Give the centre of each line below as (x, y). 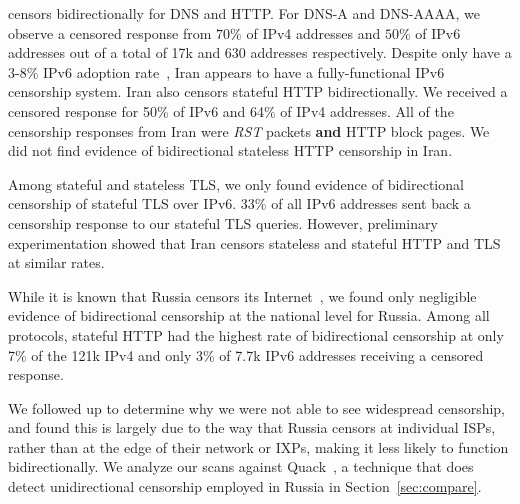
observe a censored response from (110, 32)
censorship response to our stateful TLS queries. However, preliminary (223, 222)
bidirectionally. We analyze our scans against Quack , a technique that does (241, 466)
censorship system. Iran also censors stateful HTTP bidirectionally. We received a (258, 91)
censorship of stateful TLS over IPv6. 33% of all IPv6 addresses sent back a (239, 203)
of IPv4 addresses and (313, 32)
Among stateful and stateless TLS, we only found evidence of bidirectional (236, 183)
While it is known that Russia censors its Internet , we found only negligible (242, 295)
